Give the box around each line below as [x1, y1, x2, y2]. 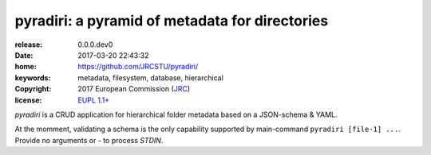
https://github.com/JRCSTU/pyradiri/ [77, 62, 199, 72]
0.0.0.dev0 [77, 40, 113, 49]
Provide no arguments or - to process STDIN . [14, 135, 164, 145]
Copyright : [14, 84, 52, 94]
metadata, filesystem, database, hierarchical [77, 72, 223, 83]
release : [14, 40, 43, 49]
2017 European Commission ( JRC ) [77, 84, 191, 94]
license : [14, 95, 42, 105]
